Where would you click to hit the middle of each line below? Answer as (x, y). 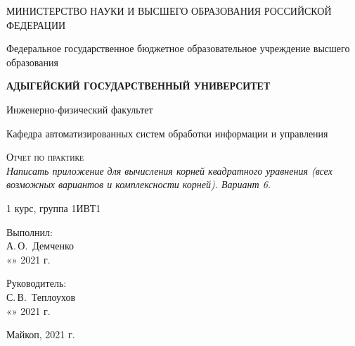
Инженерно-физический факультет (80, 109)
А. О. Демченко (40, 246)
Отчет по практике (45, 157)
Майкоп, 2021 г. (41, 334)
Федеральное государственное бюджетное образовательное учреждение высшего (178, 48)
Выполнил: (30, 231)
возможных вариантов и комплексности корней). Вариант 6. (139, 184)
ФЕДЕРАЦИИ (36, 24)
